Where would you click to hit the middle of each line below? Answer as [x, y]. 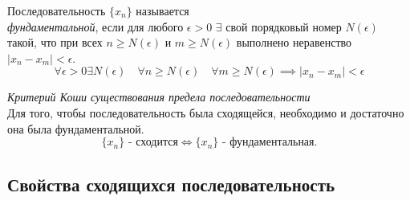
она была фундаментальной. [76, 128]
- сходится [153, 143]
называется [162, 10]
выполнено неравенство [294, 42]
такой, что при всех [55, 42]
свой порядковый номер [284, 26]
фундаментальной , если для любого [95, 26]
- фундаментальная [268, 143]
